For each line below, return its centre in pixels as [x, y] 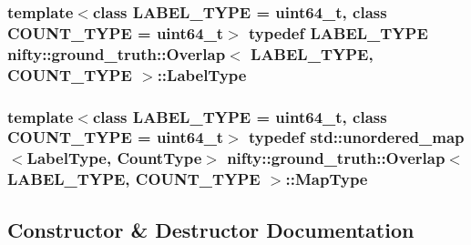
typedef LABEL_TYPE [338, 32]
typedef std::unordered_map [357, 137]
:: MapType [327, 179]
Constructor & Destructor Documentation [211, 229]
